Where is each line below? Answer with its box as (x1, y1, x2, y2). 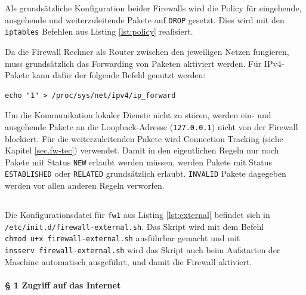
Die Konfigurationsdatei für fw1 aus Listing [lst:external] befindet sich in (5, 208, 270, 221)
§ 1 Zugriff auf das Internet (5, 278, 121, 291)
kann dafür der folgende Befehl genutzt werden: (32, 69, 206, 81)
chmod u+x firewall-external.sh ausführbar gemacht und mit (5, 232, 240, 244)
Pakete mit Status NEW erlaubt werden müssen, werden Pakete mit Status (5, 155, 273, 168)
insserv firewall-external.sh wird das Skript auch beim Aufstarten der (5, 243, 280, 256)
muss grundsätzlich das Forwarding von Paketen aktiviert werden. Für (5, 57, 262, 69)
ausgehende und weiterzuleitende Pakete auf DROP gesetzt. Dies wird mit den (5, 13, 285, 26)
